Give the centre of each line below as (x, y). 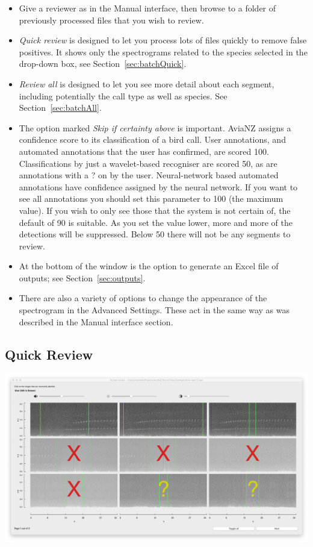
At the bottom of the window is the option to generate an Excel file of (149, 266)
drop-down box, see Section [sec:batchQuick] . (103, 64)
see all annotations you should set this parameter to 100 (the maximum (151, 198)
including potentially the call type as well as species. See (123, 95)
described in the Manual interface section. (96, 321)
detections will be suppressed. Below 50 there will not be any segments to (155, 234)
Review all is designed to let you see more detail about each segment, (147, 83)
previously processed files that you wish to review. (111, 20)
